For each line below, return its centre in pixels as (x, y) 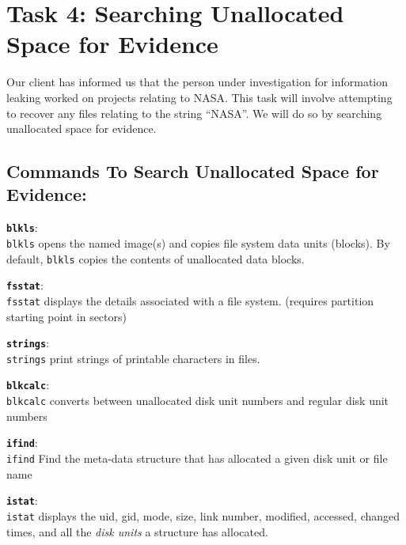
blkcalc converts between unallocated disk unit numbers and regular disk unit (198, 401)
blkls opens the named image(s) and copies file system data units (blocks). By (198, 242)
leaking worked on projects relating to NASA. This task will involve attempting (199, 97)
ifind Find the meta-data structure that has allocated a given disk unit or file (197, 458)
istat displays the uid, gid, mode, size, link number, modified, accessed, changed (203, 515)
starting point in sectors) (66, 316)
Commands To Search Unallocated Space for (193, 171)
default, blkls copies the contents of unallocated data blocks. (156, 258)
